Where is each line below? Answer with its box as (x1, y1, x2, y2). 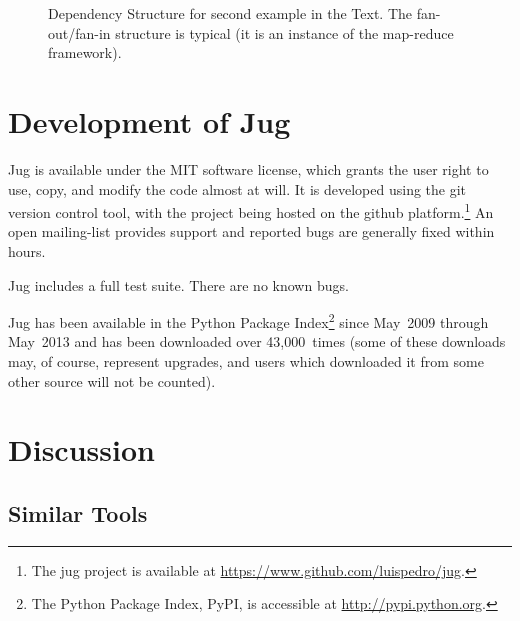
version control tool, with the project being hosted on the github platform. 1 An (8, 199, 494, 222)
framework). (48, 42, 122, 63)
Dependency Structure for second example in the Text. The (48, 3, 412, 23)
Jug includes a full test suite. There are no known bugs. (8, 274, 349, 295)
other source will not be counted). (8, 370, 216, 391)
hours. (8, 240, 46, 261)
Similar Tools (8, 497, 148, 528)
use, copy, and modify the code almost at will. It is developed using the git (8, 178, 467, 199)
